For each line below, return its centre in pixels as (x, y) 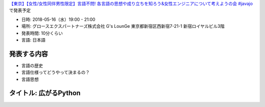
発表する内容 (28, 54)
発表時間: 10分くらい (42, 33)
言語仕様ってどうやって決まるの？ (56, 72)
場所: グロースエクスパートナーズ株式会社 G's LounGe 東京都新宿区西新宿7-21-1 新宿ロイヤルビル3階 (123, 26)
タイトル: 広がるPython (45, 93)
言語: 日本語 (33, 40)
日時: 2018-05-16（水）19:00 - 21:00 (58, 19)
